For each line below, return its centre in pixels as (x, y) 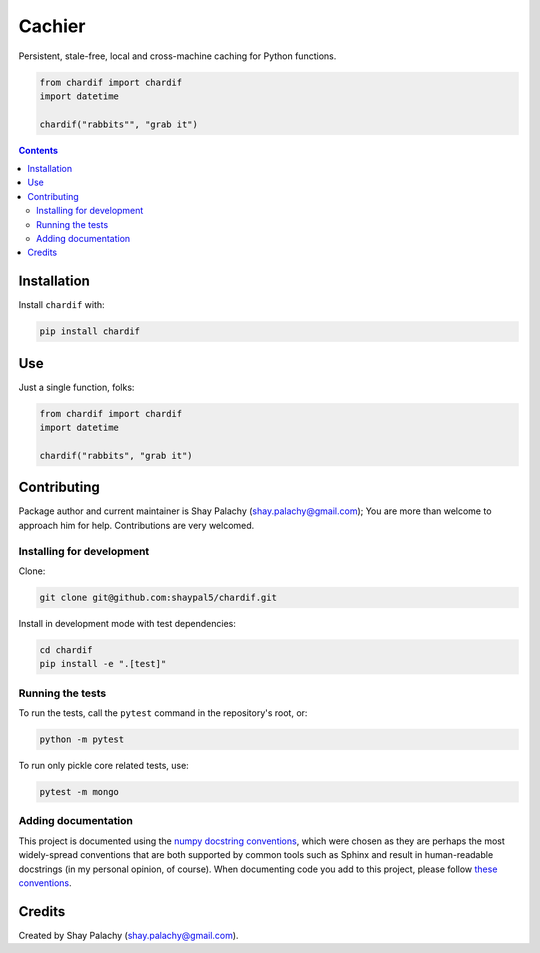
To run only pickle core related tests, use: (103, 766)
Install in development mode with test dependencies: (127, 623)
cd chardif (66, 649)
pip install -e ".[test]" (103, 664)
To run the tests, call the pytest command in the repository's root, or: (163, 713)
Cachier (52, 26)
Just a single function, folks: (76, 387)
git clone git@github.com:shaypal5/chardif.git (158, 597)
